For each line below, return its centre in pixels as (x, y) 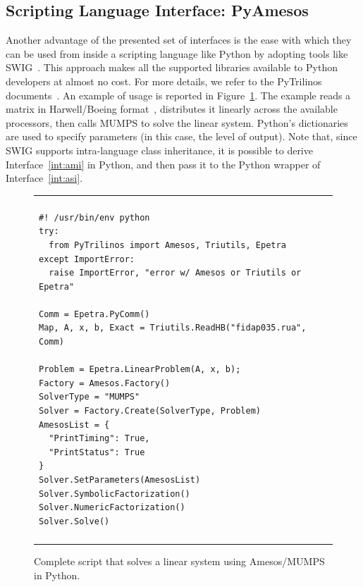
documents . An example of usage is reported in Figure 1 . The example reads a (178, 95)
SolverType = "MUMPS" (90, 397)
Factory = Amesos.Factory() (105, 383)
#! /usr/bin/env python (94, 217)
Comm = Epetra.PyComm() (94, 314)
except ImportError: (87, 259)
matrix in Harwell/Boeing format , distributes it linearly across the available (172, 109)
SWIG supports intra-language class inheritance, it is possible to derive (159, 150)
